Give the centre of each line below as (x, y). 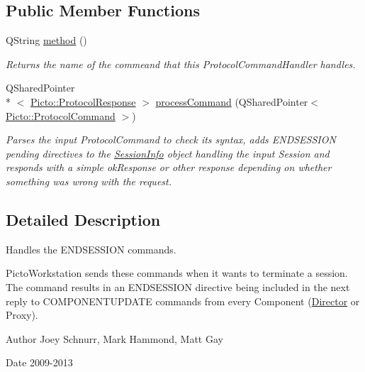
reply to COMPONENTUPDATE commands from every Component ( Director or (183, 301)
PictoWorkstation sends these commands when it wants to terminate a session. (177, 273)
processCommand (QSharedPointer (232, 101)
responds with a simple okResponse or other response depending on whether (169, 167)
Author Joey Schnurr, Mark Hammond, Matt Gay (114, 338)
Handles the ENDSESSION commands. (91, 249)
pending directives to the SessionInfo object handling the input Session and (168, 153)
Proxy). (22, 315)
